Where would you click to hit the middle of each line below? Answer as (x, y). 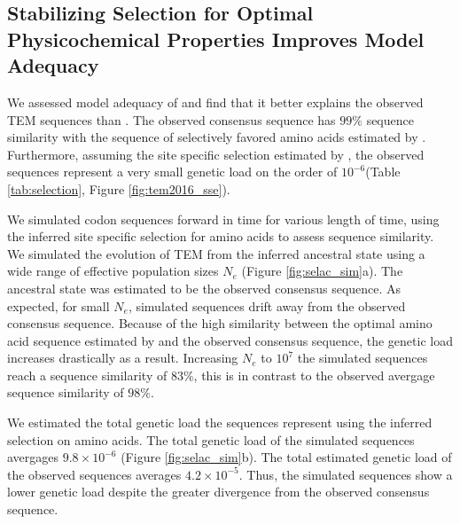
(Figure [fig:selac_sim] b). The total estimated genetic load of (286, 457)
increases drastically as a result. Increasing (123, 358)
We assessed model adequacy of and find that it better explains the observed (215, 102)
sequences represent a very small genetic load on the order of (172, 172)
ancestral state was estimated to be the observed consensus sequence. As (204, 288)
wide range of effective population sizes (113, 271)
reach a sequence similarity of (87, 375)
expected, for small (58, 305)
